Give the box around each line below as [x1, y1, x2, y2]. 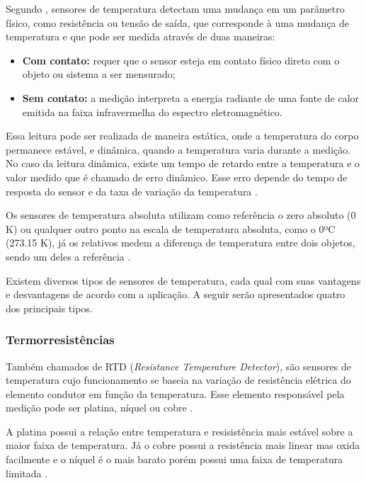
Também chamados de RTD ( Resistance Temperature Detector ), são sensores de [6, 358, 351, 373]
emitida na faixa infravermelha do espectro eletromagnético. [22, 104, 282, 119]
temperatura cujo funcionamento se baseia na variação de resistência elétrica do [6, 373, 351, 387]
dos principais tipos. [6, 300, 93, 315]
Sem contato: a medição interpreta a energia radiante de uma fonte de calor [22, 90, 360, 105]
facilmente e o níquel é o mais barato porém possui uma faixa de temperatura [6, 452, 343, 467]
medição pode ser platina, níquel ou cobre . [6, 400, 193, 415]
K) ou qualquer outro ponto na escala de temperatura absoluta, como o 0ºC [6, 221, 336, 236]
